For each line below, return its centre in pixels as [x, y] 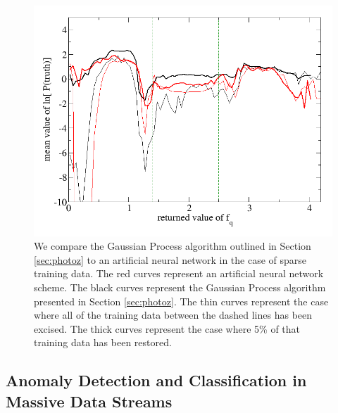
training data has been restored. [103, 342]
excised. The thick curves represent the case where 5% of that [167, 328]
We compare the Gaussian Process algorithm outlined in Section [173, 246]
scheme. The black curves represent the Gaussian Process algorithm [180, 287]
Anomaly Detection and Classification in [156, 380]
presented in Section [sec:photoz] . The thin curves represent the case [181, 301]
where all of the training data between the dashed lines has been [173, 315]
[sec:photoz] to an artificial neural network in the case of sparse [170, 259]
